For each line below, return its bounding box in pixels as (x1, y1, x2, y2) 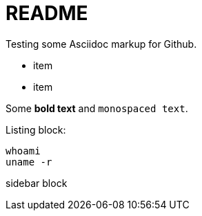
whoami (6, 145, 41, 156)
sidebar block (6, 177, 68, 189)
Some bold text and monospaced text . (6, 102, 188, 114)
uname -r (6, 156, 52, 168)
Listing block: (6, 123, 66, 136)
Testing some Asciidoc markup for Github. (6, 37, 197, 50)
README (6, 1, 88, 25)
